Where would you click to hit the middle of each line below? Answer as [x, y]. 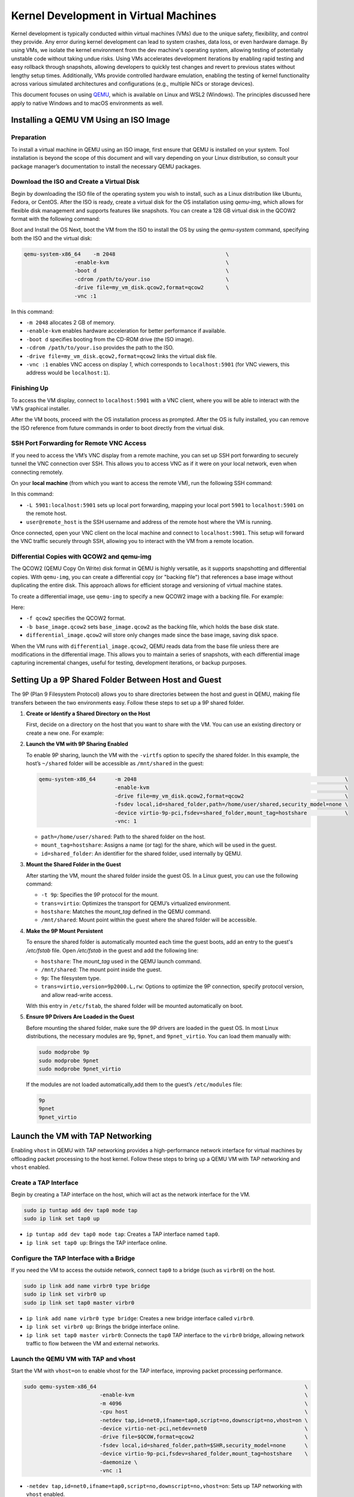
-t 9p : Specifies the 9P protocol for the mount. [100, 895]
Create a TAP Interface [45, 1183]
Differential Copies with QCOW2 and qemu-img [81, 557]
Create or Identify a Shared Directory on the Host [88, 714]
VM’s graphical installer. [40, 408]
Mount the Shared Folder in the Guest [74, 865]
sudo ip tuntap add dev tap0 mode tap [81, 1210]
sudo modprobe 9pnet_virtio [80, 1069]
